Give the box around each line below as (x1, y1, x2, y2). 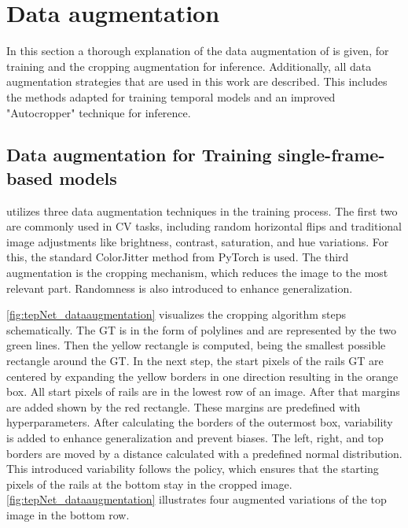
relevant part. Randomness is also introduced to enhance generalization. (6, 279, 353, 296)
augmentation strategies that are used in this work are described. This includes (6, 73, 388, 90)
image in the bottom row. (6, 506, 130, 522)
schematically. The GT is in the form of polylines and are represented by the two (6, 321, 397, 338)
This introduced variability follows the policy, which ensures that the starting (6, 460, 379, 477)
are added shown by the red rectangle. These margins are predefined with (6, 398, 361, 415)
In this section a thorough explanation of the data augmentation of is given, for (6, 42, 389, 59)
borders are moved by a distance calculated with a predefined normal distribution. (6, 445, 402, 461)
